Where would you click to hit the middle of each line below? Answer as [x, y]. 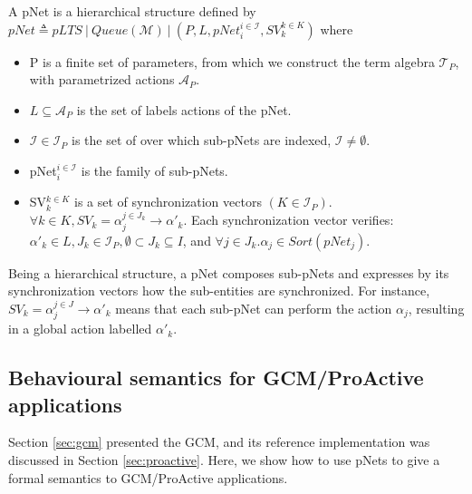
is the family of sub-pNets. [154, 170]
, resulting [436, 308]
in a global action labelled [80, 329]
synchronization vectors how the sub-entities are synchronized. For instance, [219, 291]
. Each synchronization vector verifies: [289, 220]
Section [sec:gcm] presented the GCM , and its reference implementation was [219, 442]
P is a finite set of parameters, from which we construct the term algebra [232, 61]
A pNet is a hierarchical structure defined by [132, 11]
